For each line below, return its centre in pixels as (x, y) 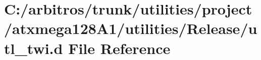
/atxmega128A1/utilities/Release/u (131, 28)
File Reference (119, 48)
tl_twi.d (34, 48)
